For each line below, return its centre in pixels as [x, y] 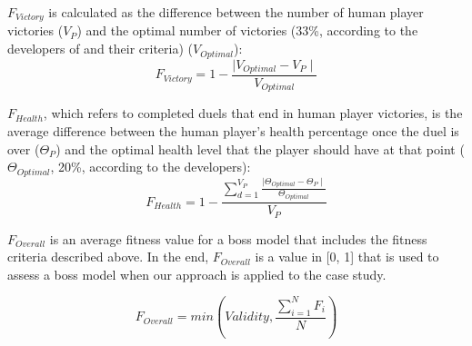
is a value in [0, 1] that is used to [347, 257]
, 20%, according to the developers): [151, 167]
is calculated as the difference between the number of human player [236, 12]
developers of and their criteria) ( [100, 49]
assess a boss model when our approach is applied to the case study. [197, 274]
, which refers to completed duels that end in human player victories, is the [253, 113]
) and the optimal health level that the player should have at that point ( [260, 148]
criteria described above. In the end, [108, 257]
